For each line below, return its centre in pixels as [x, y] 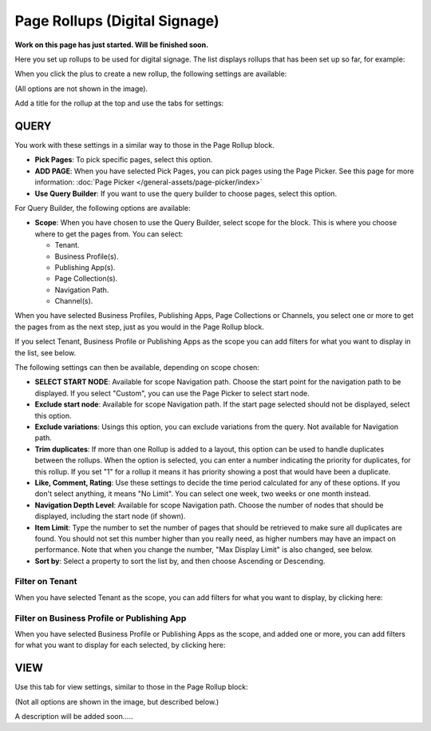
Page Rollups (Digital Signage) [117, 21]
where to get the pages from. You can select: [109, 234]
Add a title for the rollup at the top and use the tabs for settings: [119, 103]
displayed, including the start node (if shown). [110, 516]
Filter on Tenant [46, 582]
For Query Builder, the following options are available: [103, 208]
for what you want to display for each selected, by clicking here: [120, 645]
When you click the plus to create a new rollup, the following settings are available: [151, 74]
